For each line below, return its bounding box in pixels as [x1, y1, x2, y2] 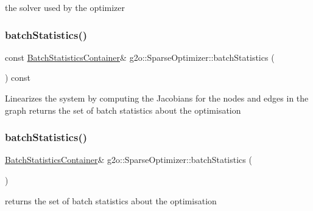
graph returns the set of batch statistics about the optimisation [5, 103, 241, 116]
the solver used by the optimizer [5, 1, 125, 13]
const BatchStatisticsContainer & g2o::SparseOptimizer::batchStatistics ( [5, 50, 275, 63]
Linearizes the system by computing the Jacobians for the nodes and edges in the [5, 92, 309, 104]
